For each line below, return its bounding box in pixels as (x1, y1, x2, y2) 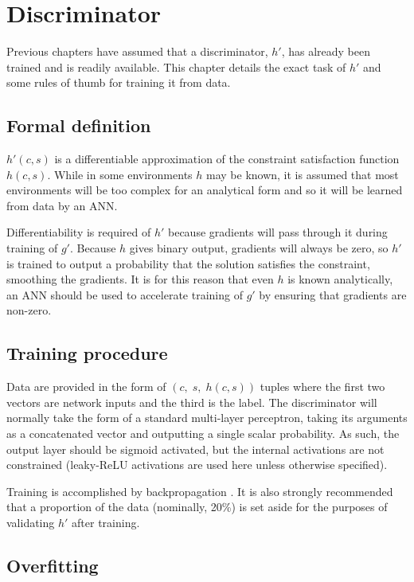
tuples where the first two (260, 378, 385, 395)
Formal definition (6, 113, 151, 138)
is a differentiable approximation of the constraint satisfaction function (54, 150, 400, 167)
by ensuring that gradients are (259, 286, 407, 303)
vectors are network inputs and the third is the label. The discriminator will (6, 393, 377, 410)
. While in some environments (47, 166, 193, 182)
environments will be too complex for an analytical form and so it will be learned (6, 182, 403, 198)
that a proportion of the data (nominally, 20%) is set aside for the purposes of (6, 498, 388, 515)
